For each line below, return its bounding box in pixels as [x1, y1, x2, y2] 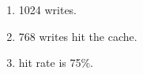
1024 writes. [18, 2, 77, 17]
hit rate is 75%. [18, 54, 94, 71]
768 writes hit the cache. [18, 28, 137, 44]
